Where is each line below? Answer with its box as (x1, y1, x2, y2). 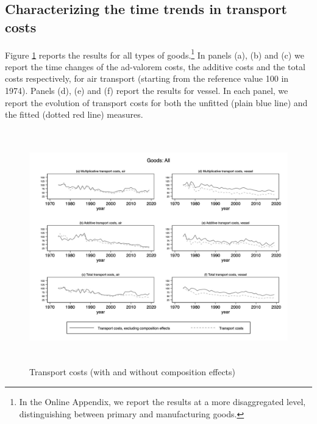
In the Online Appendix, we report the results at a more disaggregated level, (19, 395, 306, 408)
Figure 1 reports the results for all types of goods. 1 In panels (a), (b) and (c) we (5, 46, 304, 61)
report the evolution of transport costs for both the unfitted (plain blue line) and (5, 96, 308, 109)
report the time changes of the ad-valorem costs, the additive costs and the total (5, 60, 305, 73)
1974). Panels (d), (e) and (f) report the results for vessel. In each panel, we (5, 84, 288, 97)
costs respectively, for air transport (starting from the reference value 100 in (5, 72, 289, 85)
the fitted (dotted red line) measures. (5, 108, 143, 121)
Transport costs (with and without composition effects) (29, 365, 236, 378)
